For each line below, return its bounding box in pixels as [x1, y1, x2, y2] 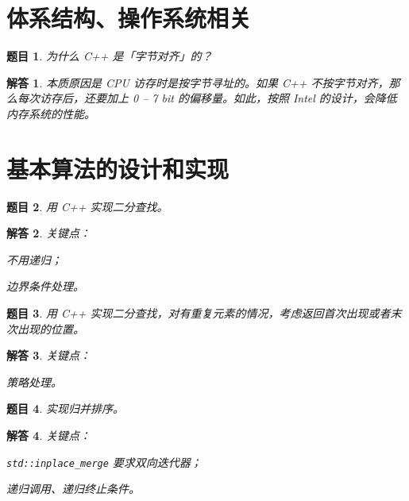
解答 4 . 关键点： [6, 426, 91, 443]
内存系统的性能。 [6, 105, 95, 121]
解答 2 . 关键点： [6, 225, 91, 241]
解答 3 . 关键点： [6, 347, 91, 364]
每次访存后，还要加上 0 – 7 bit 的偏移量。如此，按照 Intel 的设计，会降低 [17, 90, 397, 106]
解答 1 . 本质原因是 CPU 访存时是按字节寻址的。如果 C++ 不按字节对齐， [6, 74, 389, 91]
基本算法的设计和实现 [6, 152, 230, 184]
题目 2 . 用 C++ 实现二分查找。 [6, 198, 168, 214]
